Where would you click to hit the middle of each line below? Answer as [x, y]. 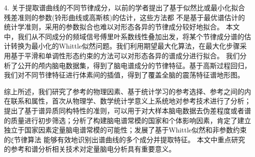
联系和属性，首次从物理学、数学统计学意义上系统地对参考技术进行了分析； [131, 101]
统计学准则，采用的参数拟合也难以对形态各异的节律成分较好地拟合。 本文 [122, 27]
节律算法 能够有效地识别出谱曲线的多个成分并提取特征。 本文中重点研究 [129, 139]
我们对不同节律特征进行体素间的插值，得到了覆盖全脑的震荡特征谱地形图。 [124, 75]
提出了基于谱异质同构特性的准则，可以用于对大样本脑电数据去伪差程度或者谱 [127, 110]
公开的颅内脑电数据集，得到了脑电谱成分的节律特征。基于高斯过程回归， [134, 65]
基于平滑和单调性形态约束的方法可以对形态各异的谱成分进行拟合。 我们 [125, 55]
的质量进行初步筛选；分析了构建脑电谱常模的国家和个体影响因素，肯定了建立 [127, 120]
